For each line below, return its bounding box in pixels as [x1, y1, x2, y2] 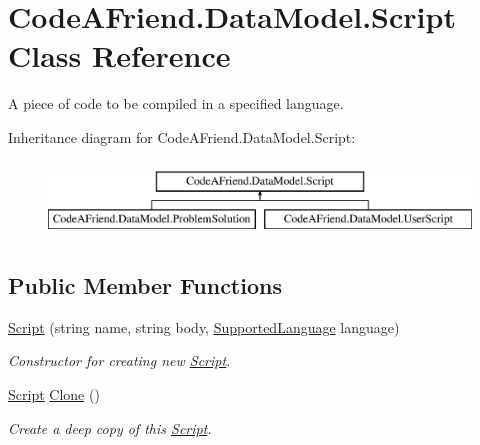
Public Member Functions [8, 270, 282, 301]
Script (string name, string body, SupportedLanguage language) [8, 316, 400, 337]
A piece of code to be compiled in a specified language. [8, 93, 344, 114]
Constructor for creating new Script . [8, 350, 231, 371]
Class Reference [8, 35, 231, 76]
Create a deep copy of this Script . [8, 417, 212, 438]
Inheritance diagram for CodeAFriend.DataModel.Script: [8, 126, 356, 147]
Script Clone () [8, 384, 100, 405]
